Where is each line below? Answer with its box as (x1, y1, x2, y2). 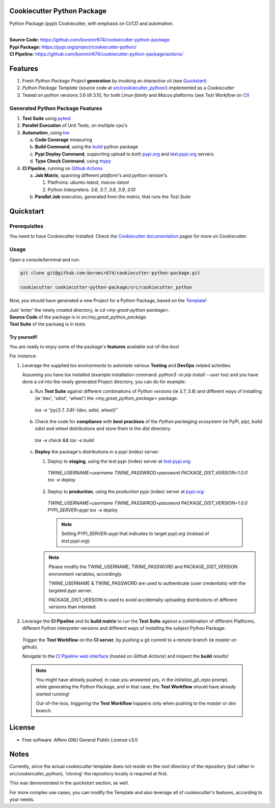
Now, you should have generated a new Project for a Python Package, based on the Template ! (9, 298, 207, 304)
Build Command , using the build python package (35, 144, 139, 150)
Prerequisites (9, 222, 43, 229)
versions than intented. (48, 604, 97, 610)
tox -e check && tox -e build (35, 437, 94, 443)
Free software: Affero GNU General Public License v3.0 (22, 737, 138, 743)
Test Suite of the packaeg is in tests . (9, 321, 87, 327)
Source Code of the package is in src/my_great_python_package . (9, 314, 148, 320)
